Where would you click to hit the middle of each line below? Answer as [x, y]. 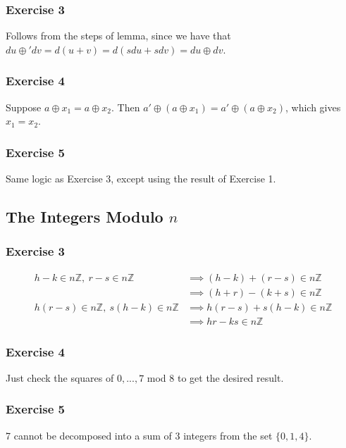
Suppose [24, 107]
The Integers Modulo [85, 217]
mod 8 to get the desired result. [215, 377]
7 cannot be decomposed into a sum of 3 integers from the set [139, 435]
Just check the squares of [60, 377]
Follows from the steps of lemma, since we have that [118, 36]
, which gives [313, 107]
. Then [126, 107]
